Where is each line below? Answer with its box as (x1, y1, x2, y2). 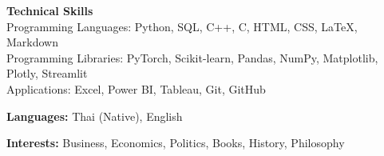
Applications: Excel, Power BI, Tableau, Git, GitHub (6, 80, 266, 97)
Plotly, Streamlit (6, 65, 88, 82)
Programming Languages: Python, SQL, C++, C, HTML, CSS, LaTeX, (6, 18, 358, 34)
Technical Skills (6, 2, 93, 18)
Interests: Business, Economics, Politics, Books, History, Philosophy (6, 134, 345, 151)
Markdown (6, 34, 59, 50)
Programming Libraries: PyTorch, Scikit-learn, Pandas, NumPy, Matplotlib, (6, 49, 378, 66)
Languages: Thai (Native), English (6, 107, 183, 124)
